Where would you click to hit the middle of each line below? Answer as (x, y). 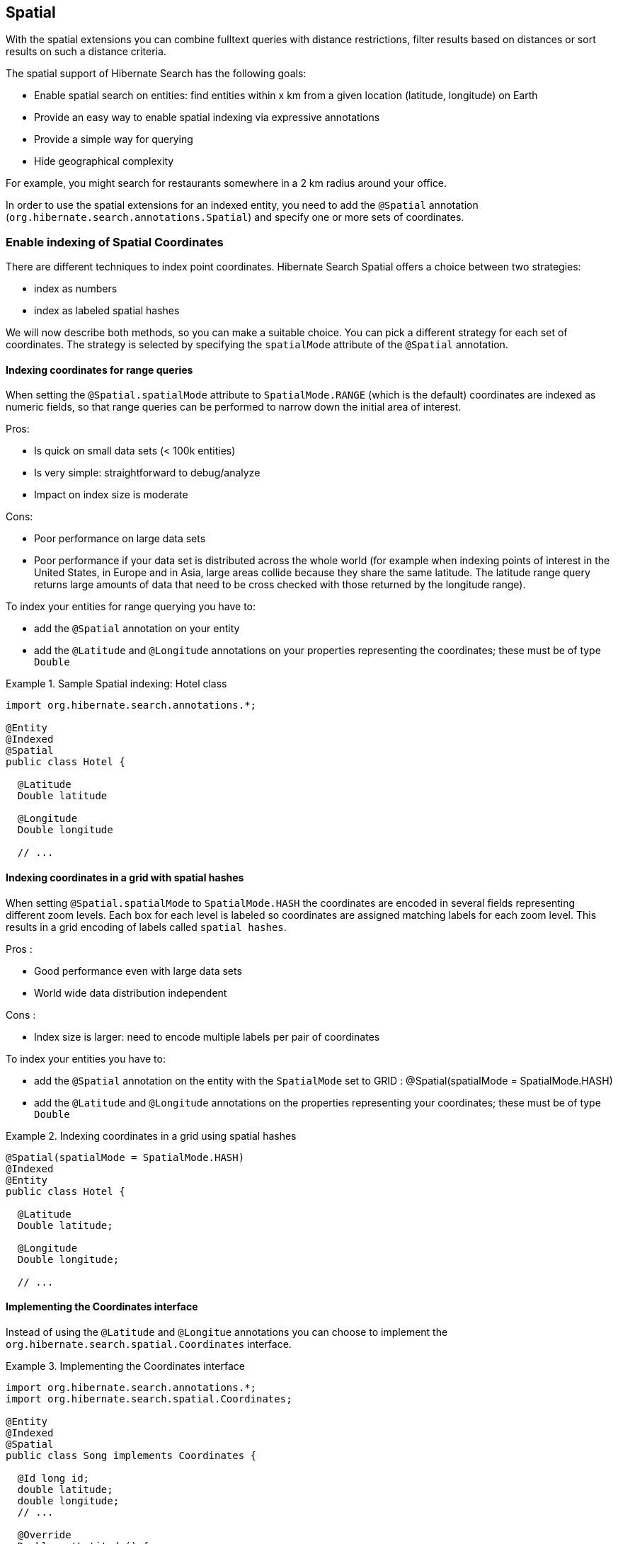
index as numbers (76, 289)
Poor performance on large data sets (120, 539)
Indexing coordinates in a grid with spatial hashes (125, 877)
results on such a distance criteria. (86, 52)
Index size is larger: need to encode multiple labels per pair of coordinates (207, 1036)
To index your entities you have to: (86, 1058)
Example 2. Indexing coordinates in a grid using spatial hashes (151, 1136)
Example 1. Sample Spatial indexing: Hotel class (116, 684)
